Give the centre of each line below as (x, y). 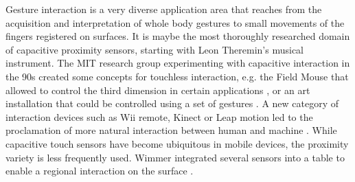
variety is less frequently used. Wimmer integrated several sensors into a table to (175, 157)
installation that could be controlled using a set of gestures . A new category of (172, 103)
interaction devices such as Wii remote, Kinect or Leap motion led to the (159, 116)
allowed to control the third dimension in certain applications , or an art (158, 90)
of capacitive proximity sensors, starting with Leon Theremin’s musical (155, 49)
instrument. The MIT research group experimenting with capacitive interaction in (178, 63)
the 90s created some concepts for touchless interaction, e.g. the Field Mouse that (177, 76)
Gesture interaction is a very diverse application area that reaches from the (164, 9)
